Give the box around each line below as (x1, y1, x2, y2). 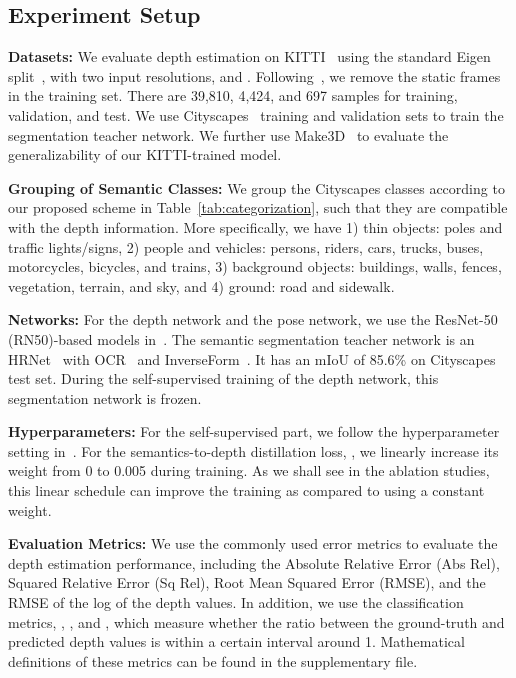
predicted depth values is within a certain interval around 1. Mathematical (8, 631, 465, 652)
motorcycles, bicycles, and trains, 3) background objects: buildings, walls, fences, (8, 256, 502, 277)
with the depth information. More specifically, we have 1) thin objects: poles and (8, 216, 503, 237)
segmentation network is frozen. (8, 387, 202, 408)
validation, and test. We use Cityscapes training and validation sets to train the (8, 104, 504, 125)
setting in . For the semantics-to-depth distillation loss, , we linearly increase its (8, 440, 499, 461)
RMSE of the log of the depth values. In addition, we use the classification (8, 592, 464, 613)
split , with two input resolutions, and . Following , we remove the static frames (8, 65, 501, 86)
